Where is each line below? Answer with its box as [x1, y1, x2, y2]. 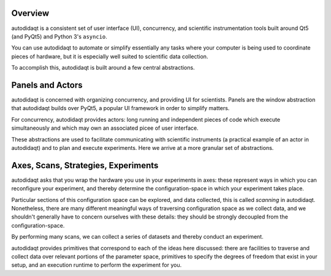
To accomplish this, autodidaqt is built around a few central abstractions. [11, 64, 196, 72]
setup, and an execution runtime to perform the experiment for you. [11, 261, 182, 269]
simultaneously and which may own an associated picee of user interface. [11, 124, 199, 132]
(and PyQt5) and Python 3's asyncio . [11, 32, 107, 40]
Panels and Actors [11, 80, 83, 90]
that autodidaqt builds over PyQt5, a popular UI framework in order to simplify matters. [11, 105, 230, 112]
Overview [11, 8, 50, 18]
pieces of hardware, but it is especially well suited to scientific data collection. [11, 53, 208, 60]
